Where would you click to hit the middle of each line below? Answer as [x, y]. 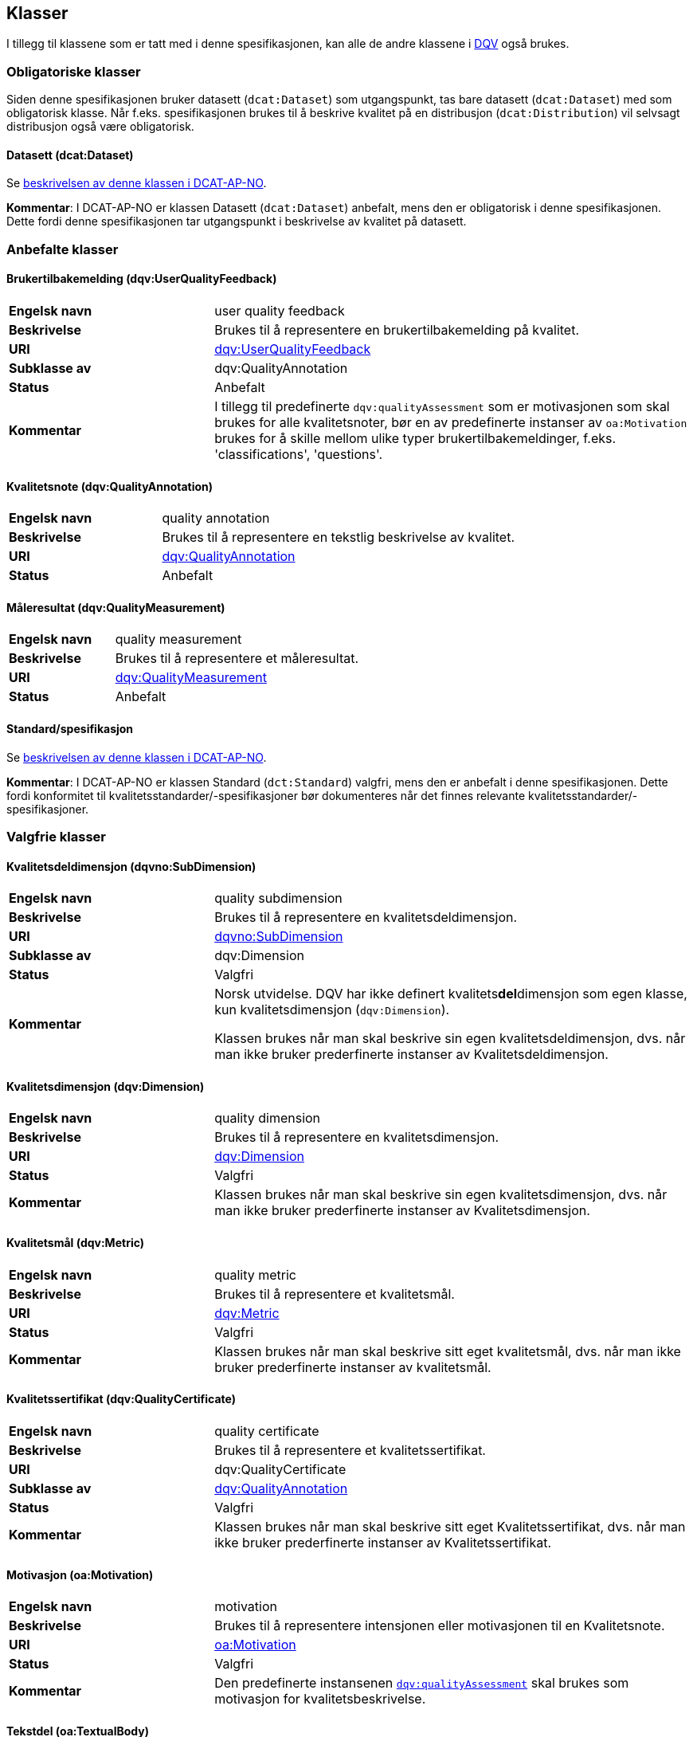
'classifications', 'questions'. [299, 454]
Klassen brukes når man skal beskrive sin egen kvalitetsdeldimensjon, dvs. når [450, 1039]
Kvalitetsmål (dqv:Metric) [76, 1243]
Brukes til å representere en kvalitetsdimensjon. [357, 1137]
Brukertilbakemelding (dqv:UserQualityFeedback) [142, 279]
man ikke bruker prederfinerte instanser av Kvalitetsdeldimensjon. [411, 1055]
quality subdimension [278, 898]
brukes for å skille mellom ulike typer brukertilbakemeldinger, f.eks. [415, 438]
